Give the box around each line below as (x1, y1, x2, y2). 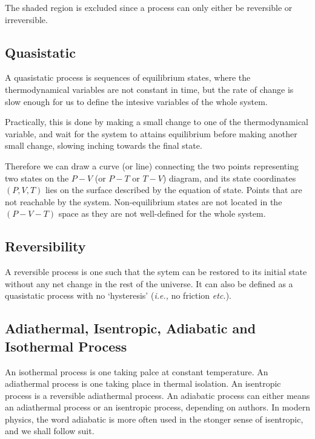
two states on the (5, 171, 69, 184)
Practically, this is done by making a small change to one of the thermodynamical (5, 115, 309, 128)
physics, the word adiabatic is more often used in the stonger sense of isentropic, (5, 412, 303, 425)
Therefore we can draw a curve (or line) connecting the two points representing (5, 159, 299, 172)
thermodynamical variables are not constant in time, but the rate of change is (5, 83, 294, 95)
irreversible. (5, 13, 48, 26)
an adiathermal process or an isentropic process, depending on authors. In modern (5, 401, 310, 413)
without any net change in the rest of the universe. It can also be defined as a (5, 277, 293, 290)
